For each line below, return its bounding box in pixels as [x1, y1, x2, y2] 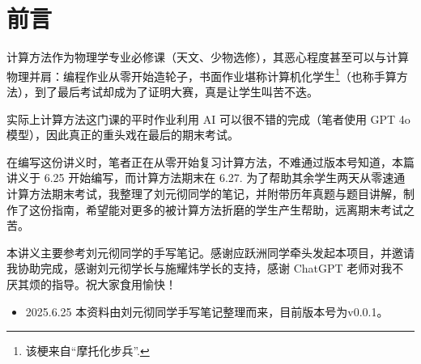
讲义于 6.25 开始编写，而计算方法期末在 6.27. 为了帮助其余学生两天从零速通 [6, 169, 406, 186]
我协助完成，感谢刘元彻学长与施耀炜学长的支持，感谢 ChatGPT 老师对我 [6, 260, 393, 277]
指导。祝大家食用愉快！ [51, 275, 176, 292]
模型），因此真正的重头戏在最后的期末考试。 [6, 126, 239, 143]
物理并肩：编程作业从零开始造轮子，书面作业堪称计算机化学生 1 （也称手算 [6, 65, 397, 84]
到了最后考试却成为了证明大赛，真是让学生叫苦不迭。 [34, 83, 318, 99]
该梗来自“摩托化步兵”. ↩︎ [25, 342, 150, 359]
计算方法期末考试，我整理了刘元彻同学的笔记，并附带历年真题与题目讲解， [6, 184, 403, 201]
